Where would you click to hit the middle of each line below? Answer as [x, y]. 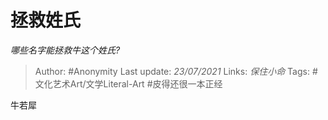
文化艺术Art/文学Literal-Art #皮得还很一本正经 [128, 83]
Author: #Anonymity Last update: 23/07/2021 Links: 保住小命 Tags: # [176, 71]
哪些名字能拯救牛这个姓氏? [65, 50]
